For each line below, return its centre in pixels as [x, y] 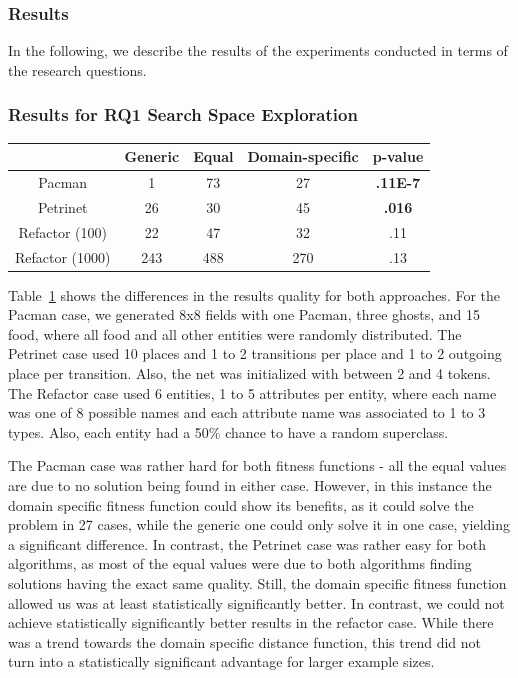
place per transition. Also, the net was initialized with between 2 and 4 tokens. [249, 372]
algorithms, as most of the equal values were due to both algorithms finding [240, 563]
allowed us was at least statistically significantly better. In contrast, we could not [256, 602]
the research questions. [77, 69]
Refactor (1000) [63, 256]
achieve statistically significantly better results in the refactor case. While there [251, 622]
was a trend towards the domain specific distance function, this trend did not [245, 641]
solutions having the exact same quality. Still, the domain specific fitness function [257, 582]
